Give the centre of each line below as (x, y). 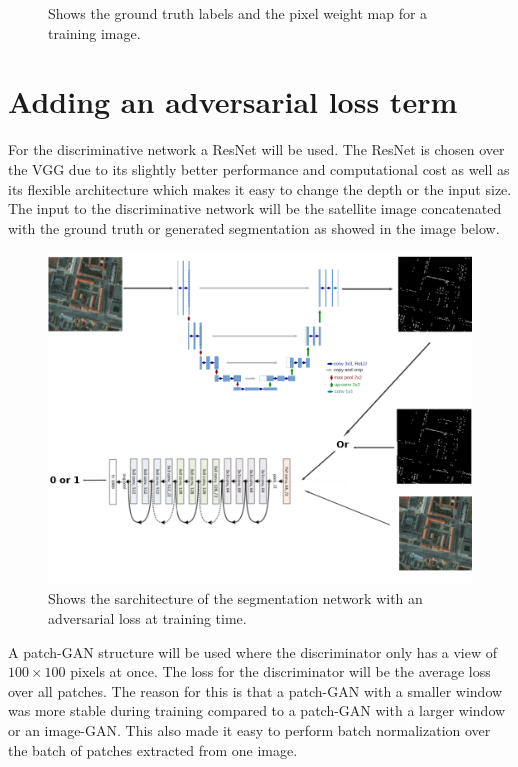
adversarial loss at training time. (147, 617)
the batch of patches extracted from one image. (153, 749)
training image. (94, 32)
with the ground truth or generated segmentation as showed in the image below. (254, 227)
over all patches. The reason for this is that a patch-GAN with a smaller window (255, 690)
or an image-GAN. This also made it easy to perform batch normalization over (249, 729)
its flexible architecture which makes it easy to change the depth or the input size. (260, 188)
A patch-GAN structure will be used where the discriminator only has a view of (253, 651)
